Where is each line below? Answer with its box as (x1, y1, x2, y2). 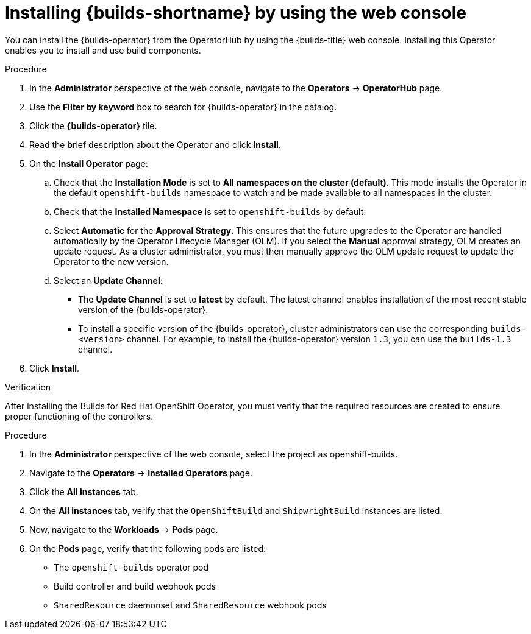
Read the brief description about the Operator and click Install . (29, 139, 281, 150)
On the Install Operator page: (29, 158, 148, 169)
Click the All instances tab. (29, 486, 138, 497)
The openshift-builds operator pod (54, 562, 209, 572)
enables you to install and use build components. (5, 44, 201, 55)
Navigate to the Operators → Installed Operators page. (29, 467, 253, 478)
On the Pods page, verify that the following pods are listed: (29, 543, 266, 554)
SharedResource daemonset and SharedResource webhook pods (54, 599, 327, 610)
